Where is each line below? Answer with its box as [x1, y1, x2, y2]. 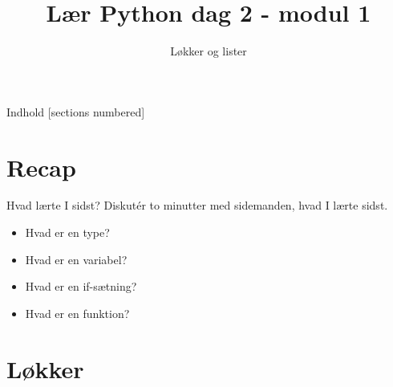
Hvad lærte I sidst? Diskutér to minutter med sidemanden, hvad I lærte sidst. [6, 197, 388, 214]
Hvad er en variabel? [25, 251, 128, 267]
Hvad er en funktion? [25, 304, 130, 321]
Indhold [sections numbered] [6, 103, 145, 120]
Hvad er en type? [25, 224, 110, 241]
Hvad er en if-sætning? [25, 278, 137, 295]
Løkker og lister [170, 43, 247, 59]
